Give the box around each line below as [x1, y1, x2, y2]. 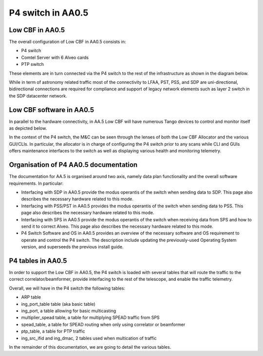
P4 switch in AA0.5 [9, 7, 89, 18]
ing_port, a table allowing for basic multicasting [21, 308, 116, 314]
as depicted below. [9, 125, 47, 131]
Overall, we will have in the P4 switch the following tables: [9, 285, 125, 291]
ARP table [21, 294, 41, 300]
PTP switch [21, 61, 44, 67]
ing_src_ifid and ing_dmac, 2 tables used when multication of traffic [21, 335, 157, 341]
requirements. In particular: [9, 180, 63, 186]
